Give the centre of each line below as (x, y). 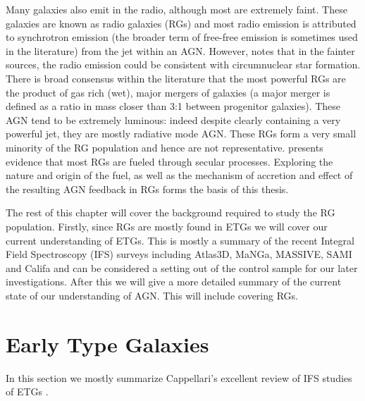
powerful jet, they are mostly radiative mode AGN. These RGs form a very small (181, 134)
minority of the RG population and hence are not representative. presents (165, 147)
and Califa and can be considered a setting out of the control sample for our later (182, 267)
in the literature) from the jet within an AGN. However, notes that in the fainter (180, 50)
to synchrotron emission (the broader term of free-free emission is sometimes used (182, 37)
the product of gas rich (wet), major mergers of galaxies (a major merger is (168, 92)
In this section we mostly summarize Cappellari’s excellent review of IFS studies (179, 377)
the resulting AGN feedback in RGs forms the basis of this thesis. (147, 189)
